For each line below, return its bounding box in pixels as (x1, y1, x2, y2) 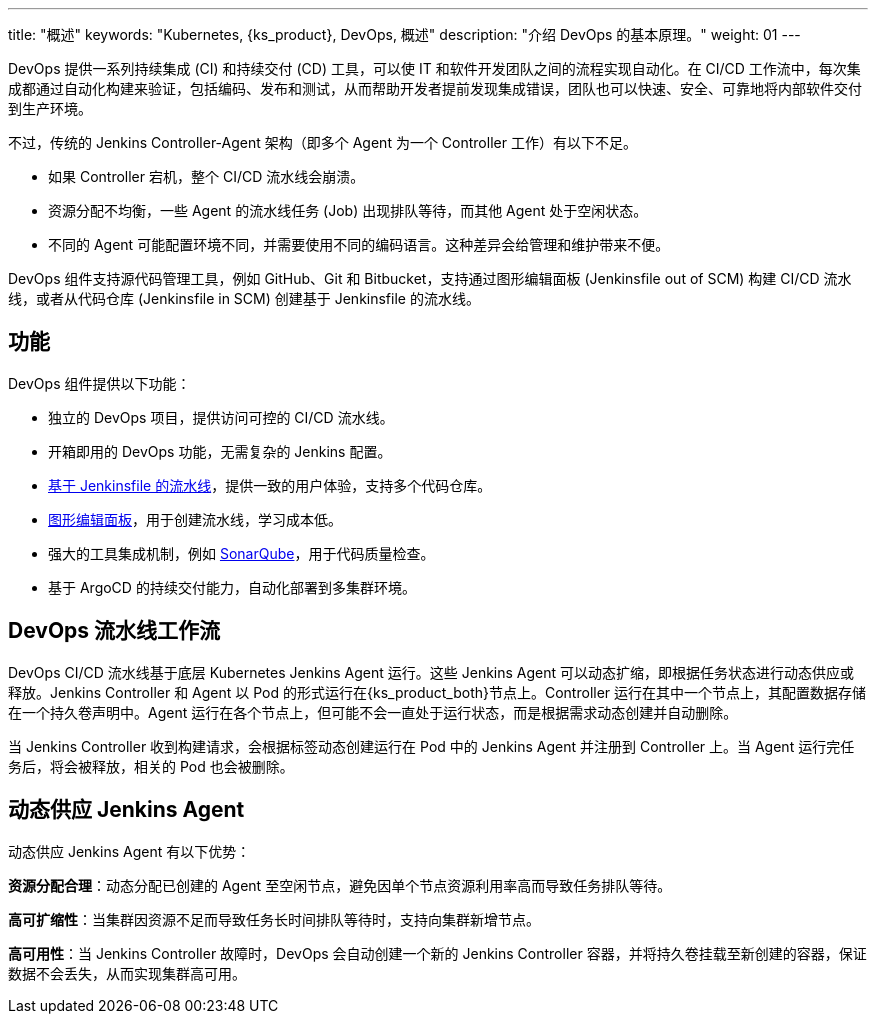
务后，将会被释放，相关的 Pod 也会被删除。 (8, 757, 294, 775)
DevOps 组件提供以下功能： (8, 374, 191, 392)
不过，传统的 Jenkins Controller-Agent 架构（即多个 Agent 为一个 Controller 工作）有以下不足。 (8, 134, 637, 151)
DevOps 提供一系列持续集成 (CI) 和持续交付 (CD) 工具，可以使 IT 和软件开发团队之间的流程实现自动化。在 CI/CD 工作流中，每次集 (8, 60, 861, 77)
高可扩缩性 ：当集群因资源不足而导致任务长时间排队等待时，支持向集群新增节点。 (8, 910, 540, 928)
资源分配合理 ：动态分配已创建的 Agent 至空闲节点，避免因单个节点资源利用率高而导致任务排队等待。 (8, 876, 672, 894)
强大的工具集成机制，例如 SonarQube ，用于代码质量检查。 (48, 544, 435, 562)
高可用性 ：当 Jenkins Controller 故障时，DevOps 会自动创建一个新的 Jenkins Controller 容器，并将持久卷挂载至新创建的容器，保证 (8, 944, 867, 962)
